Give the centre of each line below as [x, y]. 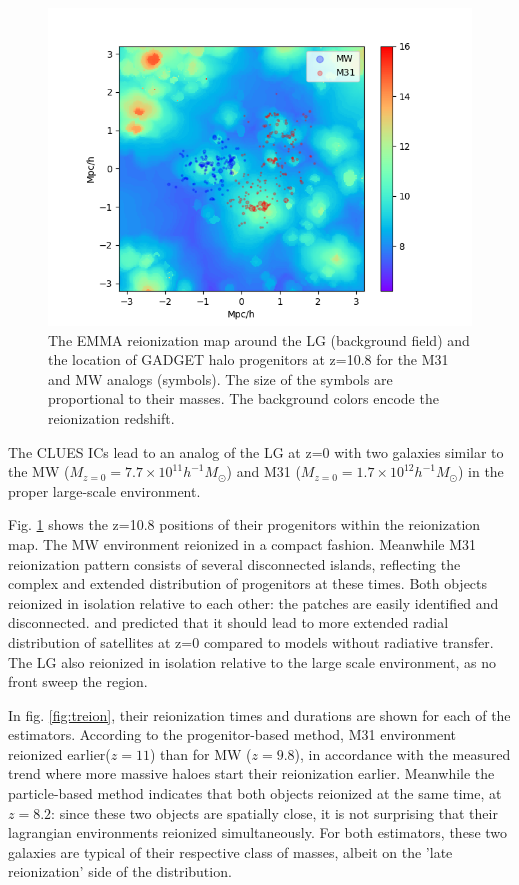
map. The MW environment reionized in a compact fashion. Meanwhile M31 [242, 543]
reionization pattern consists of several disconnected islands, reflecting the [234, 563]
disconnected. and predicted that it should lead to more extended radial [228, 622]
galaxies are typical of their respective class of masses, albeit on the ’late [230, 851]
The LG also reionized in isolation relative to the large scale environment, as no [252, 661]
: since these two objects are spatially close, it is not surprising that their [274, 812]
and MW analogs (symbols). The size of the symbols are [220, 378]
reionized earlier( [59, 753]
